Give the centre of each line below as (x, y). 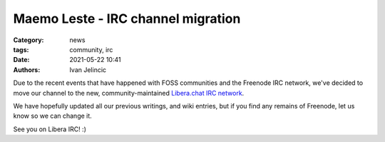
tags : (21, 49)
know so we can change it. (52, 116)
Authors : (27, 70)
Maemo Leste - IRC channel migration (127, 19)
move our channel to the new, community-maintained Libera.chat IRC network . (129, 93)
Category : (29, 40)
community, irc (91, 49)
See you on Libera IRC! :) (50, 129)
